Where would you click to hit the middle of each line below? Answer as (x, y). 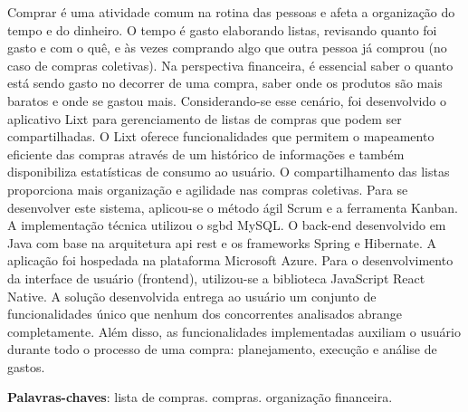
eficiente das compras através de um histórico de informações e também (206, 153)
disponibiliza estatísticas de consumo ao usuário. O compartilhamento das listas (229, 172)
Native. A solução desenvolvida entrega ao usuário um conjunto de (192, 296)
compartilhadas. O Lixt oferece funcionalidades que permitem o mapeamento (221, 136)
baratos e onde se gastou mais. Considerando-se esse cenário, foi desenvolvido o (227, 100)
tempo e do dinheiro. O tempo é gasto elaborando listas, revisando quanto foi (222, 29)
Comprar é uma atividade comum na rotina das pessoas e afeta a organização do (231, 12)
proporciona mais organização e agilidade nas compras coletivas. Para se (208, 189)
